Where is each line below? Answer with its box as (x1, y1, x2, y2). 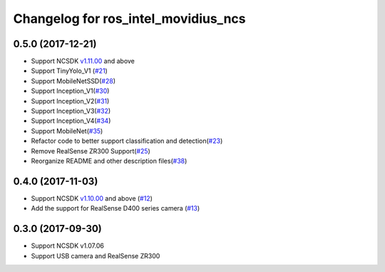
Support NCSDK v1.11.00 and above (31, 57, 135, 66)
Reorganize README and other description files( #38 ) (31, 156, 188, 165)
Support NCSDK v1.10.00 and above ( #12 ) (31, 193, 153, 203)
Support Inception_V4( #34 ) (31, 116, 111, 125)
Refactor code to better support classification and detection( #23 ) (31, 136, 223, 146)
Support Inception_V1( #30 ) (31, 86, 110, 96)
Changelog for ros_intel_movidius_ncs (13, 11, 246, 26)
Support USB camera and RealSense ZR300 (31, 251, 160, 260)
